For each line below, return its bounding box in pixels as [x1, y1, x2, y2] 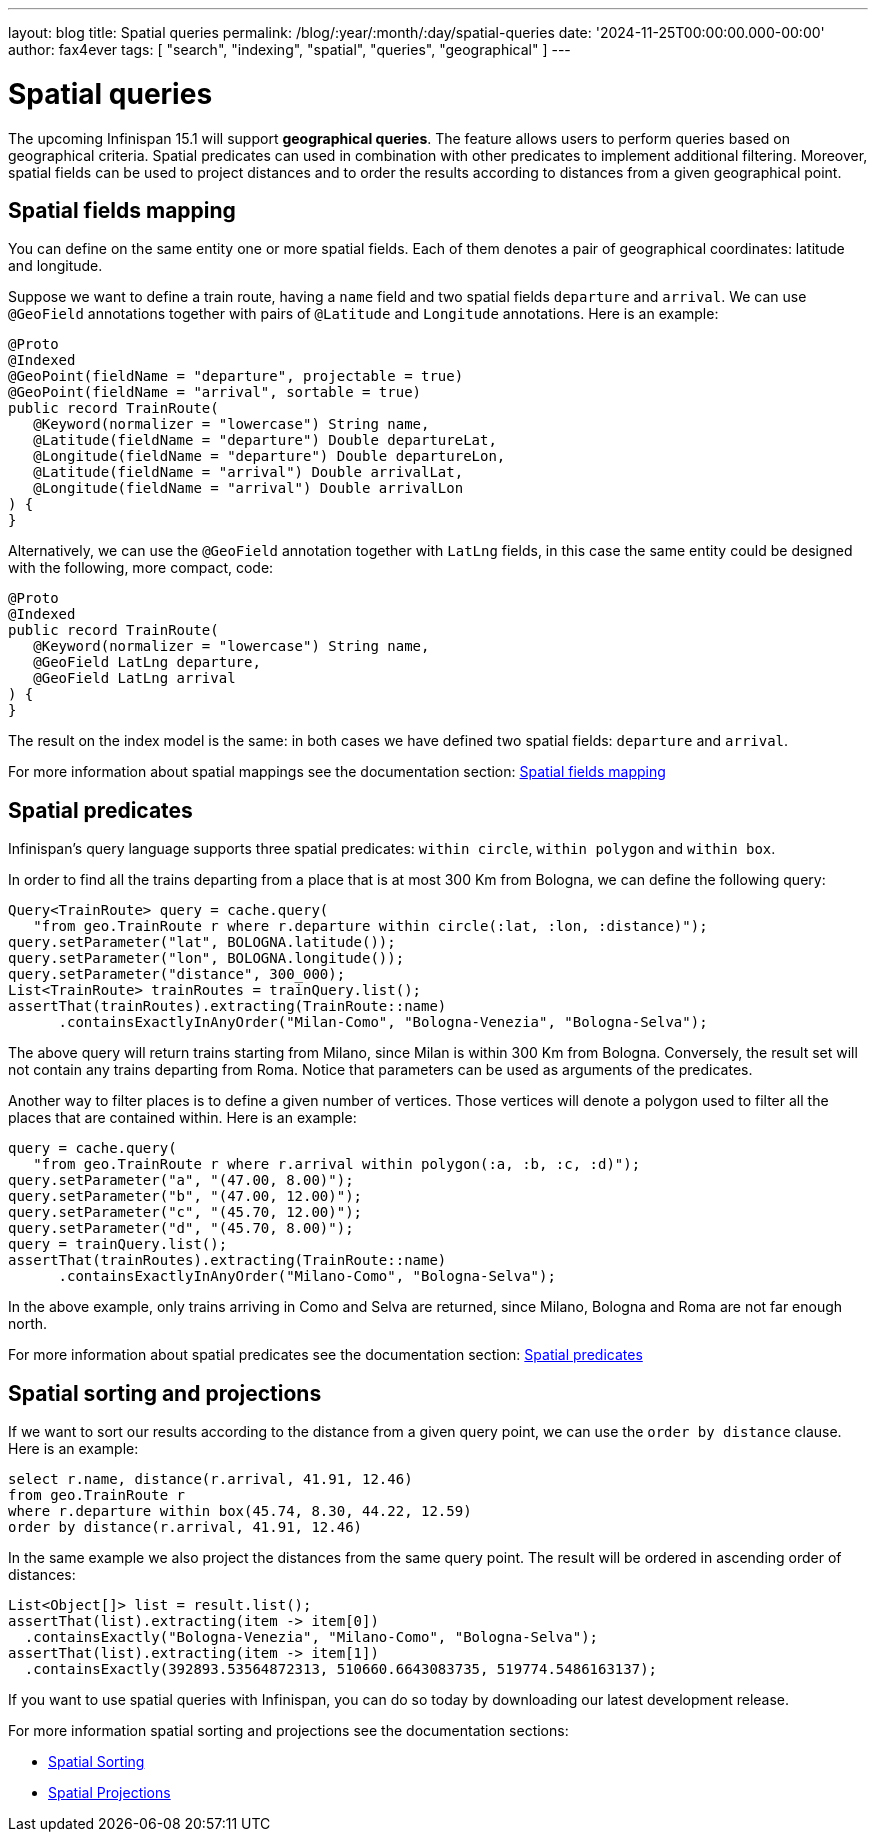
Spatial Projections [48, 1784, 171, 1802]
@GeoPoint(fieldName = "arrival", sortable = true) [8, 384, 422, 401]
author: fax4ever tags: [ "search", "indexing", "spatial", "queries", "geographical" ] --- [8, 41, 571, 58]
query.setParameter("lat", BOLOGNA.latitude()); [8, 934, 396, 951]
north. [8, 1315, 48, 1333]
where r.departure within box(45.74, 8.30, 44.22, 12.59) [8, 1503, 472, 1520]
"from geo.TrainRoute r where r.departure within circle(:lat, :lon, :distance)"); [33, 918, 708, 935]
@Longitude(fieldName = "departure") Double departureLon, [33, 448, 506, 465]
